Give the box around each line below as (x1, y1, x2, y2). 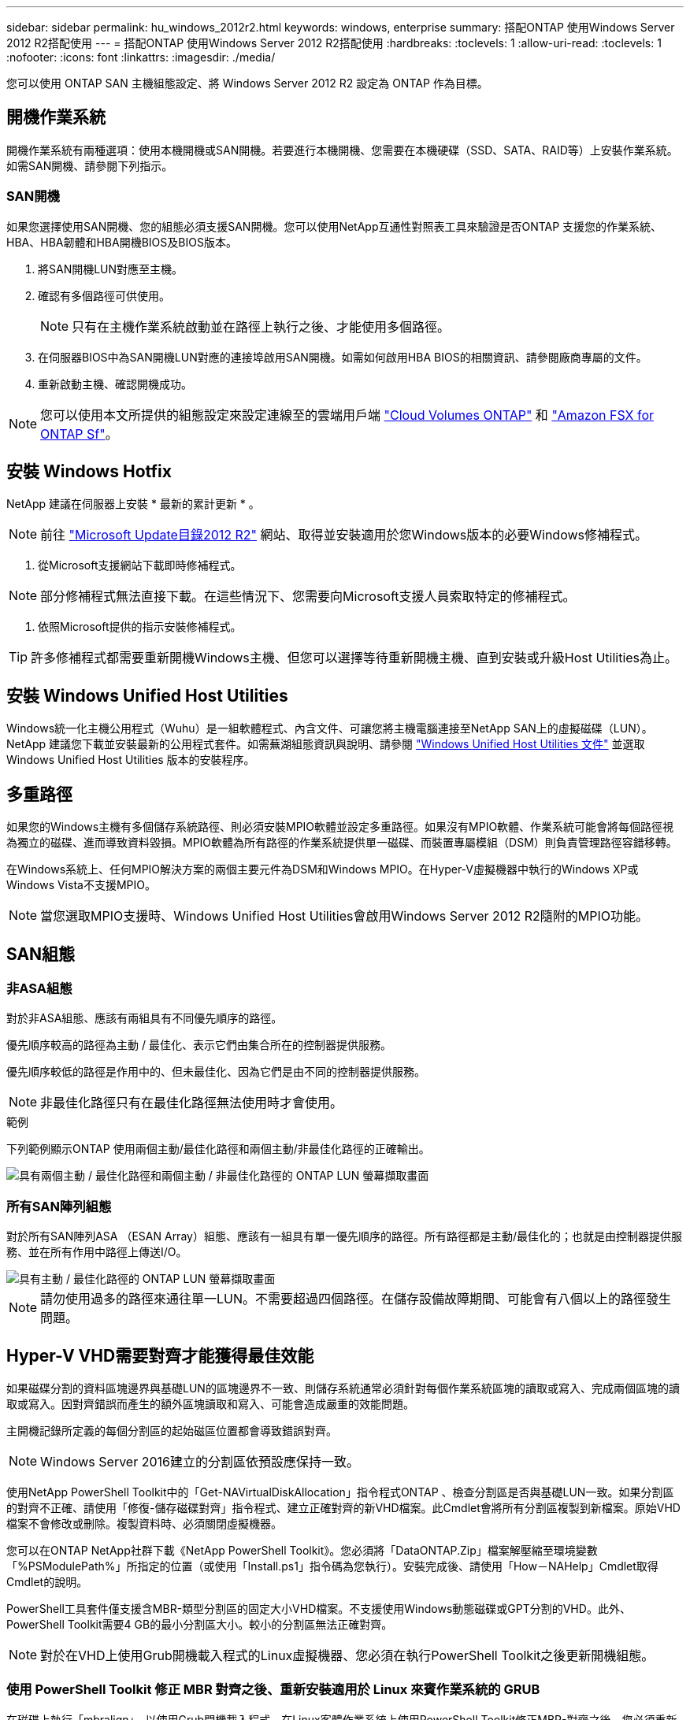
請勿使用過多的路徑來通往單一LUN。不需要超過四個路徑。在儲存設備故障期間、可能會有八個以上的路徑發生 (40, 1291, 672, 1307)
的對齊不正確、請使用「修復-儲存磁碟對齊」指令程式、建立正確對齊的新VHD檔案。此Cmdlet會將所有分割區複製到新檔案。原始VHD (6, 1500, 681, 1514)
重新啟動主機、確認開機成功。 (38, 376, 192, 391)
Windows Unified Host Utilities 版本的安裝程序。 (6, 753, 255, 767)
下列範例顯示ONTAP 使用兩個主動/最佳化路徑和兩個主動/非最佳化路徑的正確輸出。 (6, 1142, 430, 1156)
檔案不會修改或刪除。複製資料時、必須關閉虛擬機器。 (6, 1516, 282, 1530)
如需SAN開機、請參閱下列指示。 (6, 158, 173, 172)
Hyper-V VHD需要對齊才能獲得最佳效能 (6, 1345, 314, 1366)
